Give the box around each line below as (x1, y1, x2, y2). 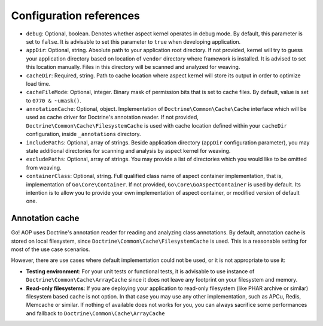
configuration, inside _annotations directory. (26, 131, 141, 138)
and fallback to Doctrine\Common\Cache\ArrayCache (26, 309, 165, 317)
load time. (26, 80, 51, 87)
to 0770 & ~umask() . (26, 96, 82, 104)
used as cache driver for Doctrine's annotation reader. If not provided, (26, 114, 199, 121)
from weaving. (26, 164, 62, 171)
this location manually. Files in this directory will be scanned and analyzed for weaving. (26, 64, 240, 71)
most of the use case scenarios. (11, 246, 90, 253)
